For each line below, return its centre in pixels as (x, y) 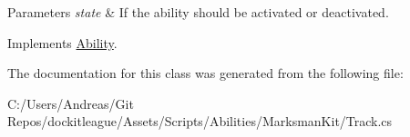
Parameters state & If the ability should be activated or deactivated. (198, 12)
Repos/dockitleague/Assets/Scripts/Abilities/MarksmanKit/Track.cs (200, 121)
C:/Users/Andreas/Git (71, 103)
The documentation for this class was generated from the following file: (205, 73)
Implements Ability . (62, 42)
